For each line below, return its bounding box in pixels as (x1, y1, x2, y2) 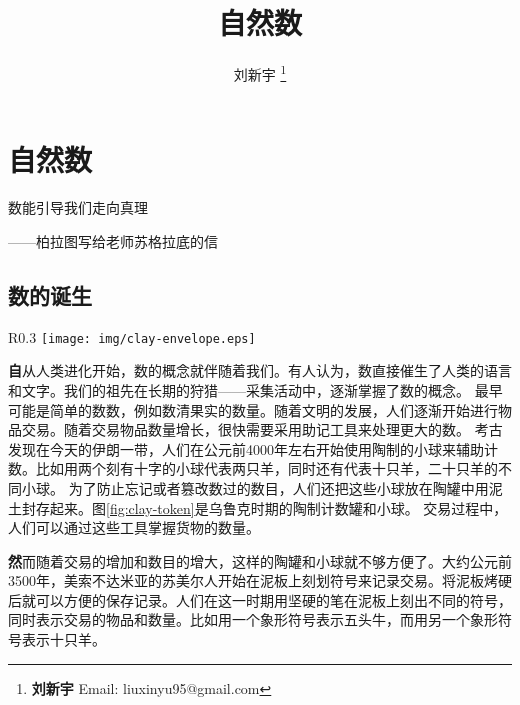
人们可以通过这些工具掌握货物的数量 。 (8, 517, 260, 538)
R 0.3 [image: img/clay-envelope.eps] (8, 326, 256, 347)
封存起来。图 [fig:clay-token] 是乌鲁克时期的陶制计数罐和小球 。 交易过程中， (21, 497, 508, 518)
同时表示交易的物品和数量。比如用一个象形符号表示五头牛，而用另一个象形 (8, 609, 498, 630)
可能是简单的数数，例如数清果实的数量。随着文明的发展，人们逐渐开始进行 (8, 399, 498, 420)
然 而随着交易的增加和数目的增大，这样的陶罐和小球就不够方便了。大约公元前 (8, 550, 512, 571)
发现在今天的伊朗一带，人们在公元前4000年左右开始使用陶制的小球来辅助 (8, 438, 484, 459)
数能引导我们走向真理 (8, 197, 148, 218)
